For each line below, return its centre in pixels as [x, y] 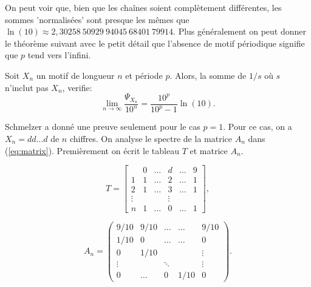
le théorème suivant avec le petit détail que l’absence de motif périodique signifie [155, 43]
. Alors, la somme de [208, 75]
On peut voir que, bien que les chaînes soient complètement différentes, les [143, 7]
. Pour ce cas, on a [258, 127]
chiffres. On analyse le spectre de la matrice [151, 138]
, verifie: [77, 87]
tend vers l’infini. [59, 55]
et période [144, 75]
